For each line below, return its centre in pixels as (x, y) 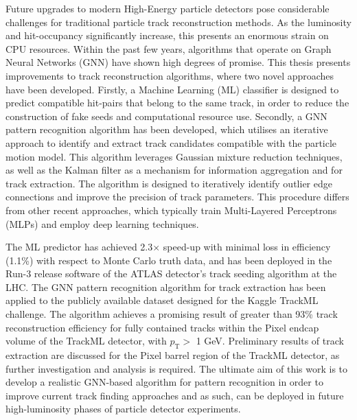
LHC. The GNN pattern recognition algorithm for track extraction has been (166, 287)
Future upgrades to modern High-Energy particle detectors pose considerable (168, 8)
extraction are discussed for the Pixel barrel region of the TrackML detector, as (173, 355)
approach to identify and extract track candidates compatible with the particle (171, 142)
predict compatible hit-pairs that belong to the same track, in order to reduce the (177, 103)
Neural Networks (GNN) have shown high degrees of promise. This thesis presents (178, 62)
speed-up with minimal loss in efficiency (247, 247)
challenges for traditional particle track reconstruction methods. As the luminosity (178, 22)
